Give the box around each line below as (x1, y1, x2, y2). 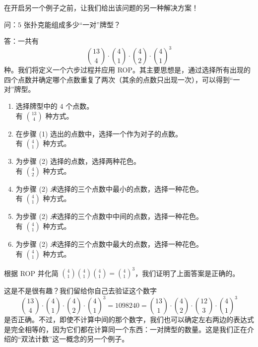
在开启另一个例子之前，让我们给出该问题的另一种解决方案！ (4, 2, 198, 12)
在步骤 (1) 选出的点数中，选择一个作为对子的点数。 (15, 128, 183, 139)
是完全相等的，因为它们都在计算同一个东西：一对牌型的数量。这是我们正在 (4, 324, 247, 334)
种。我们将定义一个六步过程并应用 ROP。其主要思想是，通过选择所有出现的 (4, 65, 251, 75)
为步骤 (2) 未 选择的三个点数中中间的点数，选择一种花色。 (15, 211, 203, 221)
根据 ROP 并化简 (4, 268, 59, 278)
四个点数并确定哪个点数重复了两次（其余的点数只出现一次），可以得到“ (4, 74, 233, 84)
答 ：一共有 (4, 36, 39, 46)
